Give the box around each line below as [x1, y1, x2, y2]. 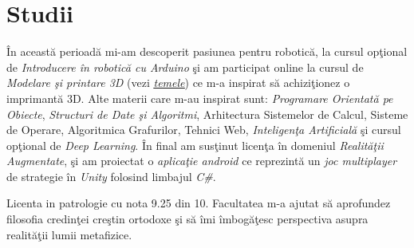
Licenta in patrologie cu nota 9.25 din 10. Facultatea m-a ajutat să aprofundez [6, 195, 391, 211]
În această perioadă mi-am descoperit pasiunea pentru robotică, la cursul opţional [6, 43, 408, 60]
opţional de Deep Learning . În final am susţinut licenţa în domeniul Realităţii [6, 136, 384, 153]
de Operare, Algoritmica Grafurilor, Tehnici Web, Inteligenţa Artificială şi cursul [6, 121, 401, 138]
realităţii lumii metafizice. [6, 226, 132, 242]
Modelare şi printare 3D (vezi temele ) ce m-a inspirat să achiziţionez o [6, 74, 350, 91]
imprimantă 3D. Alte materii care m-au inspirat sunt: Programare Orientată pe [6, 89, 393, 106]
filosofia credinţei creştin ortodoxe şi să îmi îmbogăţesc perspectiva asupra [6, 211, 369, 227]
